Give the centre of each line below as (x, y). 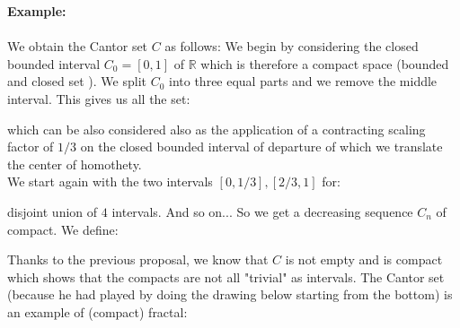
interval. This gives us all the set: (99, 98)
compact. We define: (63, 229)
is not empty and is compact (364, 259)
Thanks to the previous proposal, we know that (138, 259)
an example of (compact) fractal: (97, 311)
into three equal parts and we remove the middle (303, 81)
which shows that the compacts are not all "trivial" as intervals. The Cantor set (226, 276)
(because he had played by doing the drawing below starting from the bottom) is (230, 294)
